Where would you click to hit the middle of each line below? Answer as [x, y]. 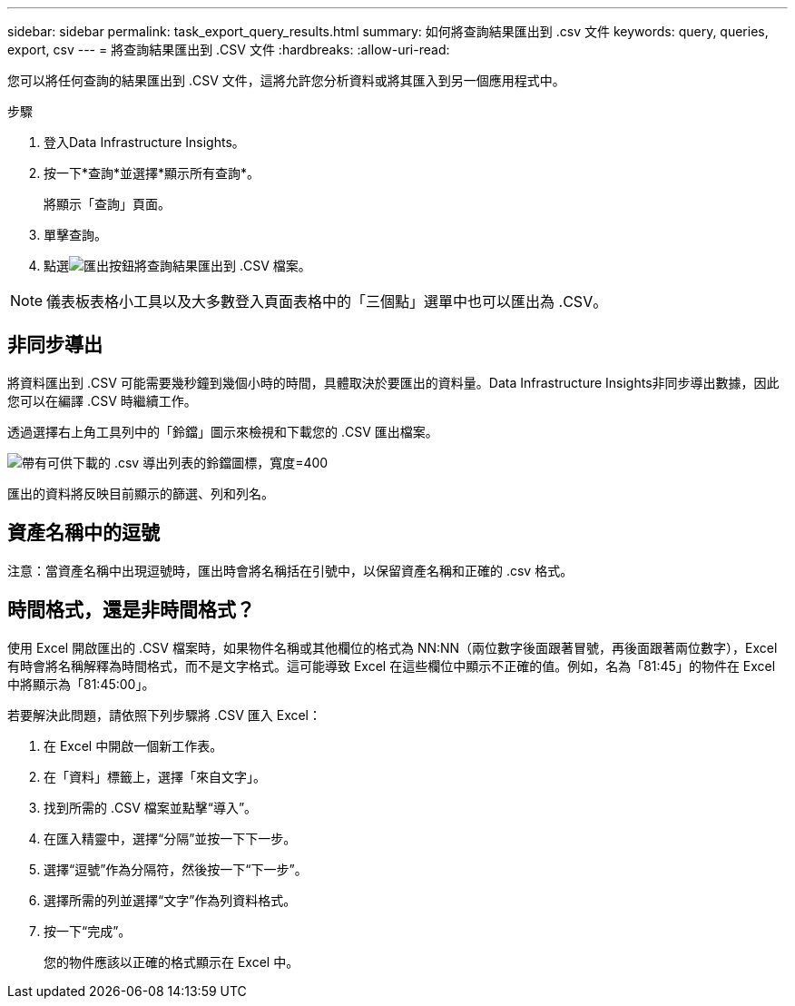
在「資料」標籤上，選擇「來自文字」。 [155, 776]
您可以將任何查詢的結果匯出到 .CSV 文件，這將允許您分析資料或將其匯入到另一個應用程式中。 [286, 80]
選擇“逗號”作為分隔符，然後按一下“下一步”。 [176, 869]
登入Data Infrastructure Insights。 [144, 142]
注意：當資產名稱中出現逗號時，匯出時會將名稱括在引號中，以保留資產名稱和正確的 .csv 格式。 [290, 570]
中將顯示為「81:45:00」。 [81, 684]
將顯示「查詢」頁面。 [107, 204]
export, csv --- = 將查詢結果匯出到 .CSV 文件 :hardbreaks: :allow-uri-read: [229, 49]
